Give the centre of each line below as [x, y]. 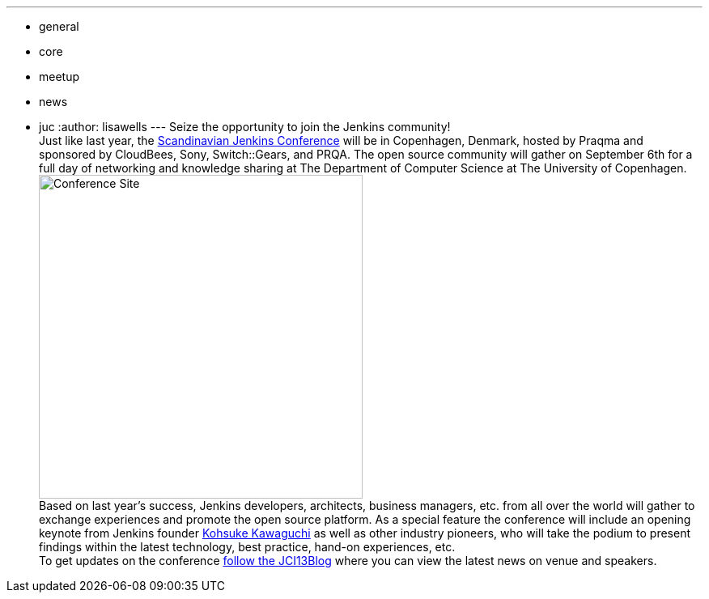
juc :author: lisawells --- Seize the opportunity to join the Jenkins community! [245, 127]
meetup [59, 76]
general [59, 26]
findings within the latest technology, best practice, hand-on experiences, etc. [247, 547]
